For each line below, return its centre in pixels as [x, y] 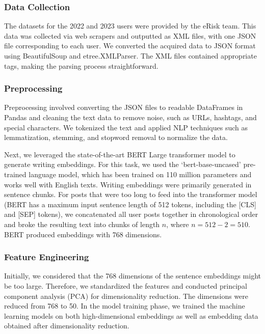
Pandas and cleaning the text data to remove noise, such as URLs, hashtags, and [130, 117]
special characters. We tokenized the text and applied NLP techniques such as [126, 127]
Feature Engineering [47, 257]
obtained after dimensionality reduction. [67, 326]
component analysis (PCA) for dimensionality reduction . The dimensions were [126, 296]
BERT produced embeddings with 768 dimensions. [83, 234]
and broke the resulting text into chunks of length [82, 224]
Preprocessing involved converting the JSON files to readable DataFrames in [124, 107]
